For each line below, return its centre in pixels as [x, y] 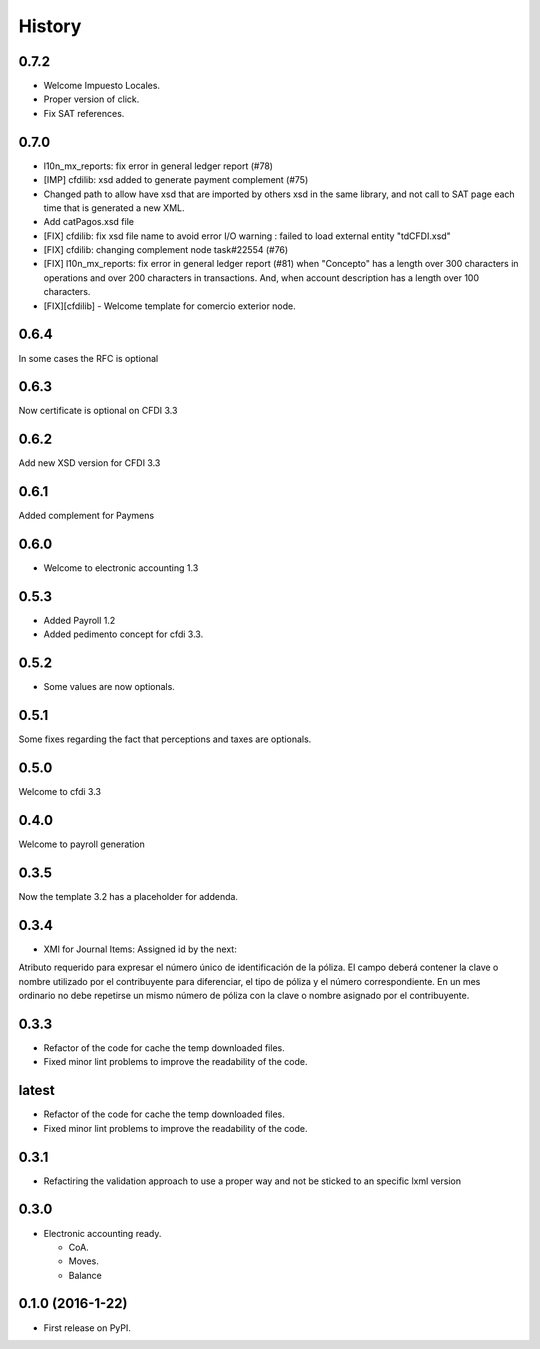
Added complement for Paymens [86, 516]
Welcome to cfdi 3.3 [60, 792]
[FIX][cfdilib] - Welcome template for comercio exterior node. [170, 306]
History [50, 26]
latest [36, 1090]
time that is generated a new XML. [114, 207]
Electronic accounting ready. [102, 1233]
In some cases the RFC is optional [88, 358]
